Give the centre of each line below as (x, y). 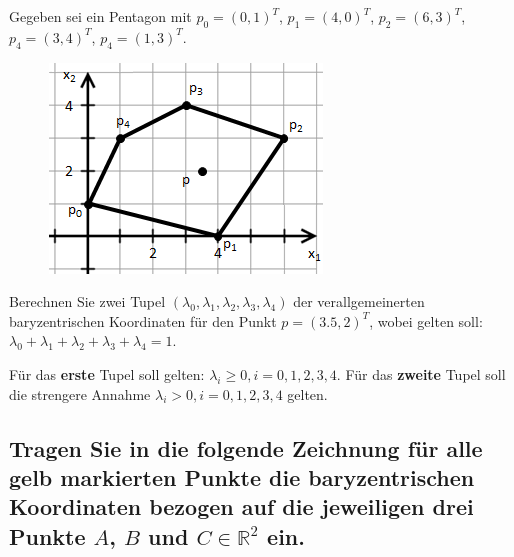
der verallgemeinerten (359, 301)
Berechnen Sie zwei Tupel (87, 301)
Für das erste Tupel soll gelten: (107, 373)
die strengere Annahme (80, 393)
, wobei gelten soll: (426, 320)
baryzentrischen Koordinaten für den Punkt (143, 320)
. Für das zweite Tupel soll (421, 373)
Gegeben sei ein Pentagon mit (100, 16)
